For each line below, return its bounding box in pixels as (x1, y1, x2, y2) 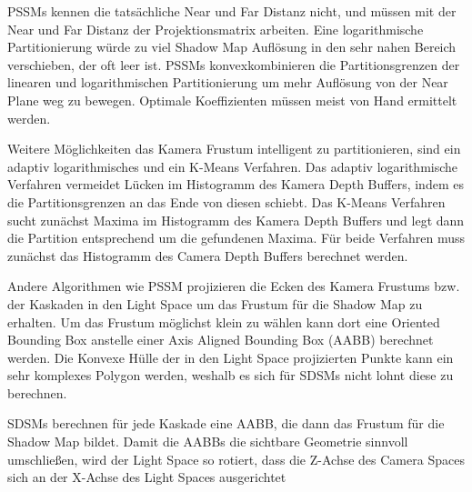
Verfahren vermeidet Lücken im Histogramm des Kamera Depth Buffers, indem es (7, 175, 464, 194)
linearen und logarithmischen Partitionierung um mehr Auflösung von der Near (7, 73, 448, 92)
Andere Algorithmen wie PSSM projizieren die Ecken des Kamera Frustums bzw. (7, 276, 460, 296)
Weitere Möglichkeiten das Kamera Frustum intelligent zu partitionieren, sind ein (7, 139, 461, 158)
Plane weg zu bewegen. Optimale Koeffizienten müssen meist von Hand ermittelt (7, 90, 457, 109)
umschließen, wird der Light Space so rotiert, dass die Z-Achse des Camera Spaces (7, 449, 465, 468)
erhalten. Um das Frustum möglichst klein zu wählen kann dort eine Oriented (7, 312, 440, 331)
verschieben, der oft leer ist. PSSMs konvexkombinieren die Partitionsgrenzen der (7, 55, 460, 74)
